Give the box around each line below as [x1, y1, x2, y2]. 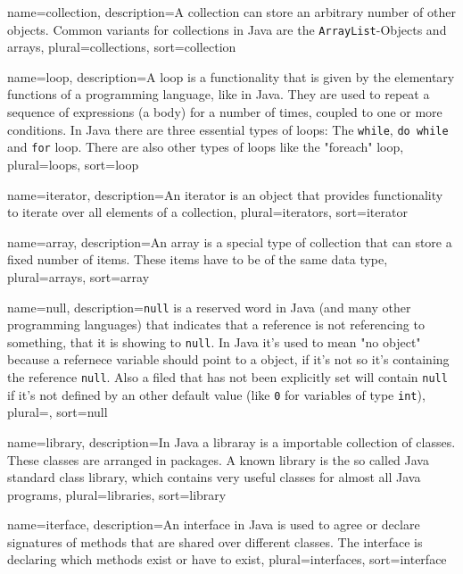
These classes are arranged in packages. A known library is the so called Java [7, 450, 429, 469]
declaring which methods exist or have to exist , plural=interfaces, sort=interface [7, 550, 447, 569]
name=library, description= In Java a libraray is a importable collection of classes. [7, 432, 456, 451]
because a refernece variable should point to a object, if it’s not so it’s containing [7, 350, 450, 369]
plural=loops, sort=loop [7, 154, 139, 173]
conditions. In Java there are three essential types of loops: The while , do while [7, 120, 449, 138]
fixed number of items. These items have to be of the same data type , [7, 250, 388, 269]
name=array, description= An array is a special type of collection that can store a [7, 232, 452, 251]
